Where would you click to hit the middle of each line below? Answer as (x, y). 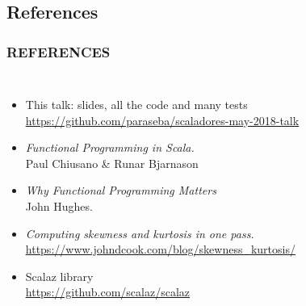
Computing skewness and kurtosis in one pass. (140, 233)
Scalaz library (59, 276)
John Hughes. (59, 205)
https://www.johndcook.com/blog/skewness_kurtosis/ (160, 249)
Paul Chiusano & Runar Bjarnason (112, 163)
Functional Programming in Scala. (110, 147)
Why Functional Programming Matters (121, 190)
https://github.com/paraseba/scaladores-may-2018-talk (162, 120)
